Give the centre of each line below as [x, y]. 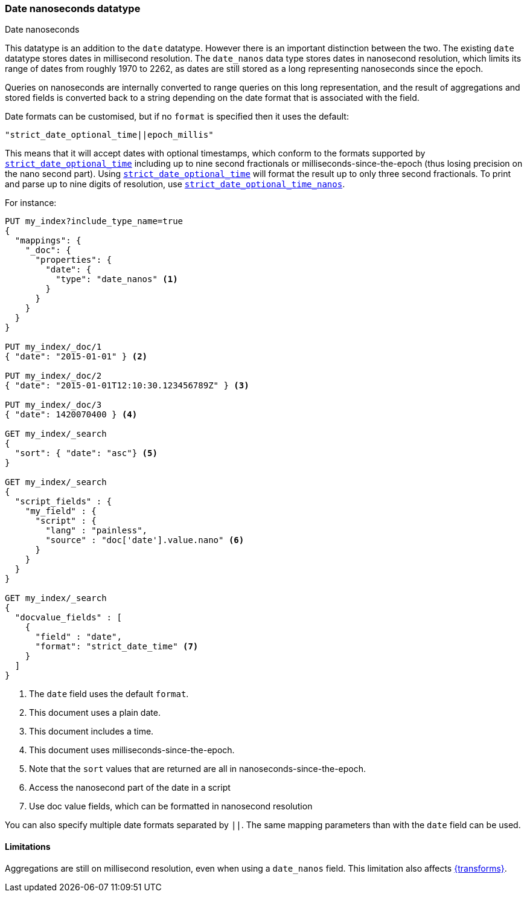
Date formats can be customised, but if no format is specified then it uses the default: [177, 117]
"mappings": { [48, 241]
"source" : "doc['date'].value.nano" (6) [145, 540]
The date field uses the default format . [109, 694]
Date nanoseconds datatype [73, 8]
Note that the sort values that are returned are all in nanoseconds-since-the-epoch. [198, 769]
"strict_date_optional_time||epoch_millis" [109, 135]
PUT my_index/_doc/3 [53, 405]
